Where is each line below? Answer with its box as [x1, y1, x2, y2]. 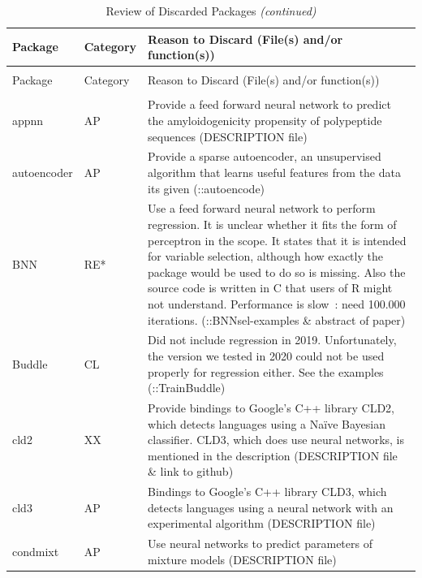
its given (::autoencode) [148, 179, 265, 196]
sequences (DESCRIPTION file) [148, 127, 308, 144]
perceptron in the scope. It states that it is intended [148, 231, 407, 248]
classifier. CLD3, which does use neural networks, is [148, 431, 404, 448]
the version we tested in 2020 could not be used [148, 347, 385, 364]
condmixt [12, 543, 59, 560]
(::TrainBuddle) [148, 379, 226, 396]
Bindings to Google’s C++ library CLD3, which [148, 483, 387, 500]
